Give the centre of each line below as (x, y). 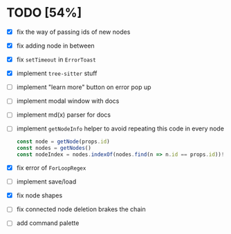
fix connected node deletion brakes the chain (81, 209)
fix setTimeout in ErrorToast (56, 59)
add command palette (48, 223)
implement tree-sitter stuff (57, 73)
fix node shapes (39, 195)
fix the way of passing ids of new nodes (73, 32)
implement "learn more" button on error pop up (84, 87)
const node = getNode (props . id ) (63, 142)
